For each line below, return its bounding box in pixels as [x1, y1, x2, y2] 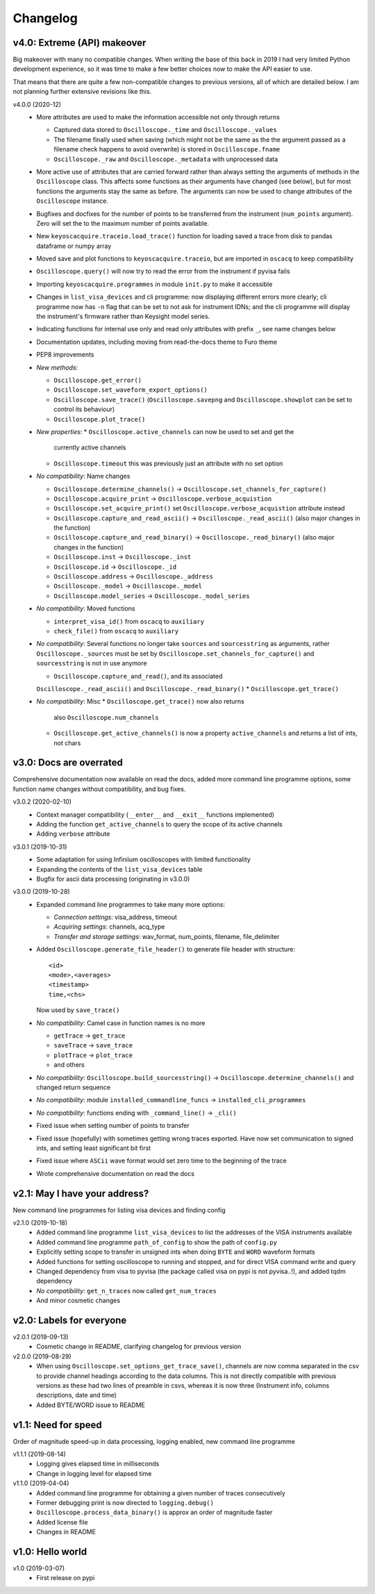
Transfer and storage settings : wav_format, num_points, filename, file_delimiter [53, 932, 280, 940]
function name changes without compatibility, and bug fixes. [12, 785, 186, 793]
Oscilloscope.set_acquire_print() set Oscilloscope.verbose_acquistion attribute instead [53, 504, 345, 513]
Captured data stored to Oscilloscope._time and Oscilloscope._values [53, 126, 277, 134]
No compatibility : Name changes [36, 472, 131, 481]
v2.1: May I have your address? [12, 1188, 149, 1199]
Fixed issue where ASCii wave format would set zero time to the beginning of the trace [36, 1156, 287, 1165]
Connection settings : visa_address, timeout [53, 913, 177, 922]
